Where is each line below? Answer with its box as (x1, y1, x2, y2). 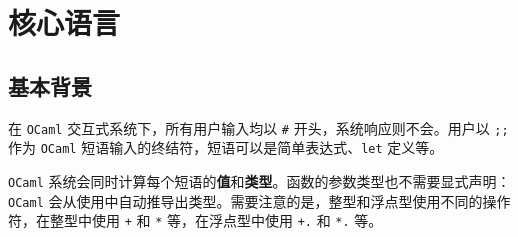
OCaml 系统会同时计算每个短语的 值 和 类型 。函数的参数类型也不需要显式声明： (8, 170, 511, 191)
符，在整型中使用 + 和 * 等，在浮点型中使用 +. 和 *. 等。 (8, 210, 383, 231)
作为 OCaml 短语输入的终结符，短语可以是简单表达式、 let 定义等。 (8, 137, 444, 158)
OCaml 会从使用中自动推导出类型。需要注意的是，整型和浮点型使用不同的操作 (8, 190, 511, 211)
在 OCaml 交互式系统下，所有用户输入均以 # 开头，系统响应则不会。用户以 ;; (8, 117, 509, 138)
